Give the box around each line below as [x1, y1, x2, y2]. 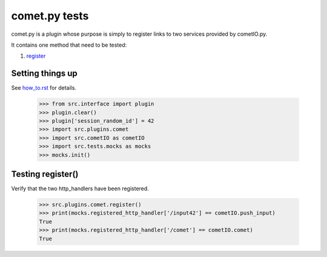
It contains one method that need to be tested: [11, 41, 127, 48]
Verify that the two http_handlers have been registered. [11, 185, 150, 192]
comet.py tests [11, 9, 89, 22]
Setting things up [11, 68, 78, 79]
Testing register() [11, 169, 79, 179]
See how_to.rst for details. [11, 84, 77, 92]
